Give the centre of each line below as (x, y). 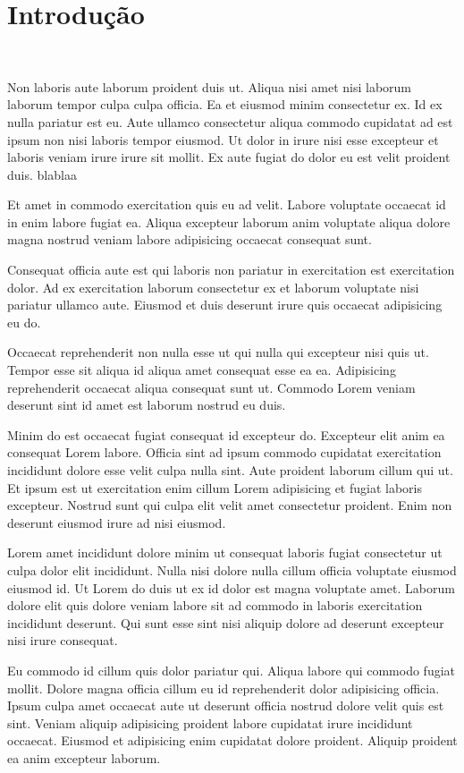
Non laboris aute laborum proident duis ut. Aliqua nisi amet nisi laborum (210, 86)
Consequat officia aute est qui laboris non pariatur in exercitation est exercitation (231, 270)
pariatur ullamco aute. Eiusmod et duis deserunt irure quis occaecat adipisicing (225, 305)
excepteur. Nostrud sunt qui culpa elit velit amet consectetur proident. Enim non (230, 505)
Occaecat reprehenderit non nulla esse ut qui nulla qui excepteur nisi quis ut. (218, 352)
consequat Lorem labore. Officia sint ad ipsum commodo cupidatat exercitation (224, 452)
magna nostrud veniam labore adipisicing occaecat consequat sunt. (190, 239)
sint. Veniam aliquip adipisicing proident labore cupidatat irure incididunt (210, 722)
